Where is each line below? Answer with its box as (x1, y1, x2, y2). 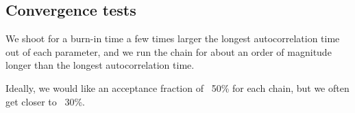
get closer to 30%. (5, 94, 85, 108)
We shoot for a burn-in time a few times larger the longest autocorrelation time (5, 31, 340, 46)
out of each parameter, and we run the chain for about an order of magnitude (5, 44, 332, 59)
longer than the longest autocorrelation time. (5, 58, 195, 72)
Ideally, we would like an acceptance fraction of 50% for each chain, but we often (5, 80, 350, 95)
